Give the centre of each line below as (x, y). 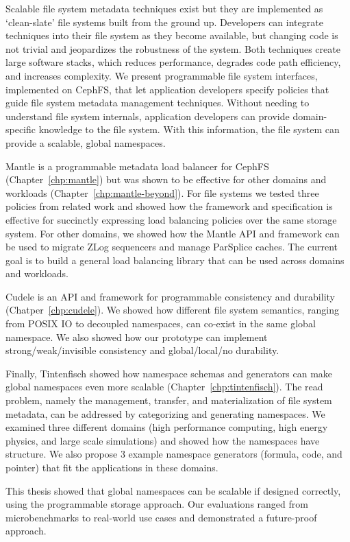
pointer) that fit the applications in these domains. (112, 467)
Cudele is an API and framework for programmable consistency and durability (170, 296)
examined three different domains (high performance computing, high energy (167, 427)
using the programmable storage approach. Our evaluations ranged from (157, 504)
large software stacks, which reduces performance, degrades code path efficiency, (173, 62)
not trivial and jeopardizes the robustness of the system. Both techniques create (173, 48)
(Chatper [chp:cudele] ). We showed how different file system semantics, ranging (172, 310)
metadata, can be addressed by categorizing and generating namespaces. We (165, 413)
